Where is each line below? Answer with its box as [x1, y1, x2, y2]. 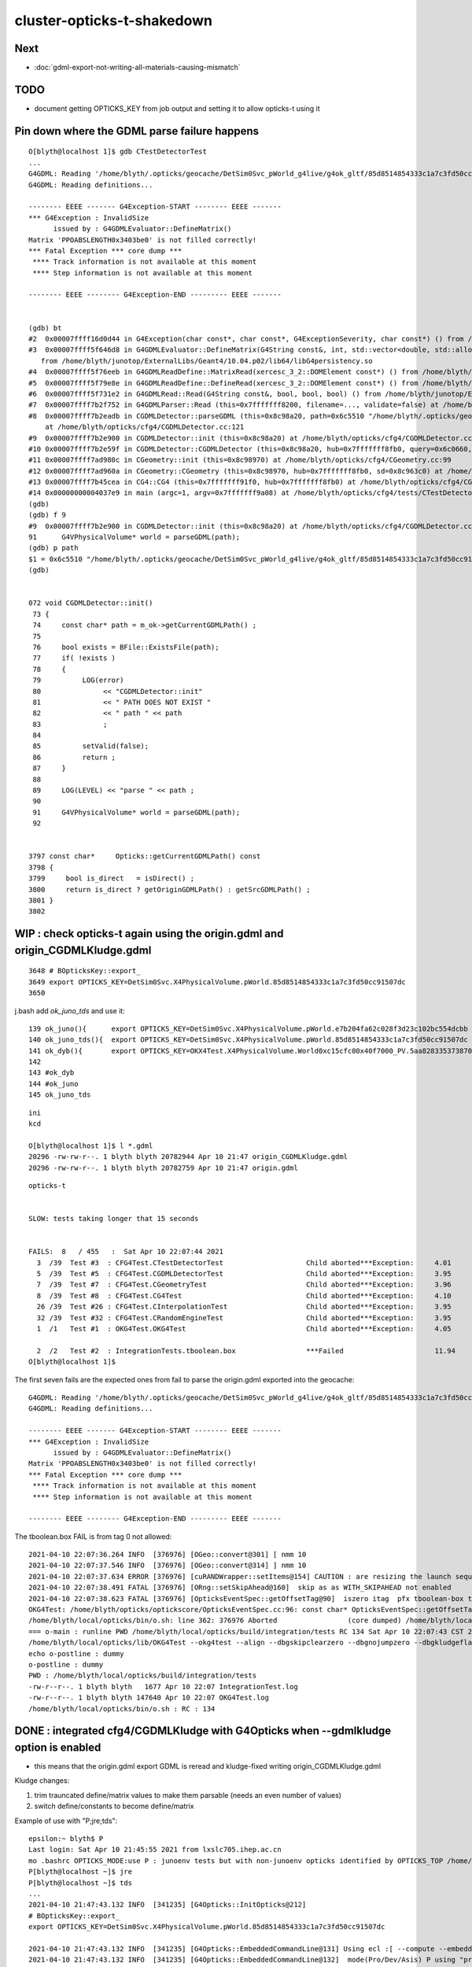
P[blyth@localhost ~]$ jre [28, 1867, 133, 1877]
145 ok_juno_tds [28, 1091, 91, 1099]
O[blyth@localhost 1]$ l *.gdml [28, 1141, 153, 1150]
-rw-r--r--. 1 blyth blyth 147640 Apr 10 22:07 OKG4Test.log [28, 1693, 269, 1703]
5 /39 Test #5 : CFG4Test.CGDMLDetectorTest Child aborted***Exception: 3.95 [36, 1269, 452, 1279]
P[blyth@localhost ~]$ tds [28, 1878, 133, 1888]
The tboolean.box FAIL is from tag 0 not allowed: [14, 1531, 172, 1541]
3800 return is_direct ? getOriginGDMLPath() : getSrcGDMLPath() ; [28, 885, 311, 894]
